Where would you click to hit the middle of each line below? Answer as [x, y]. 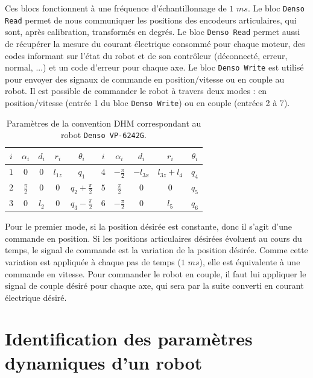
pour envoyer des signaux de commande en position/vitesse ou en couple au [145, 79]
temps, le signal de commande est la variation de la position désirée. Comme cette [156, 250]
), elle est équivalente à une [250, 261]
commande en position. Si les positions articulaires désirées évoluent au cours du [153, 238]
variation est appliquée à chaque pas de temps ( [93, 261]
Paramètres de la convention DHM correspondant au [104, 123]
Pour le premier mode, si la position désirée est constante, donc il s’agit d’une [149, 226]
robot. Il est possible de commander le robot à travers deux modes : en [136, 91]
